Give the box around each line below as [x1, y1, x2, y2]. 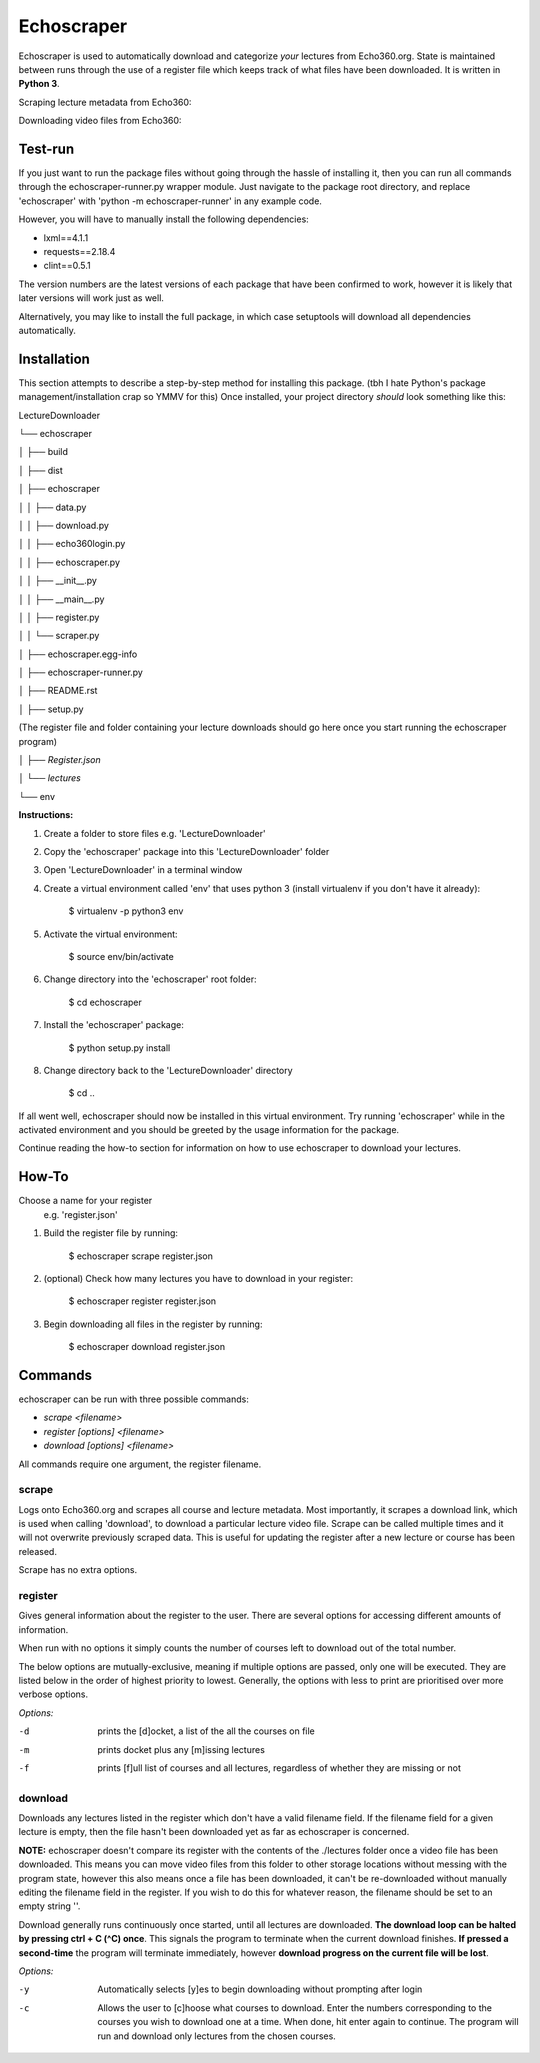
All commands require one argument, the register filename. [18, 1458, 262, 1470]
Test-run [18, 140, 75, 157]
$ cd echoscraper [68, 996, 142, 1008]
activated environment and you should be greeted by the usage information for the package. [18, 1124, 400, 1136]
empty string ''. [18, 1900, 81, 1912]
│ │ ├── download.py [18, 519, 110, 531]
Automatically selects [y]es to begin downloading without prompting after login [97, 1983, 423, 1995]
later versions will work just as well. [18, 292, 165, 304]
